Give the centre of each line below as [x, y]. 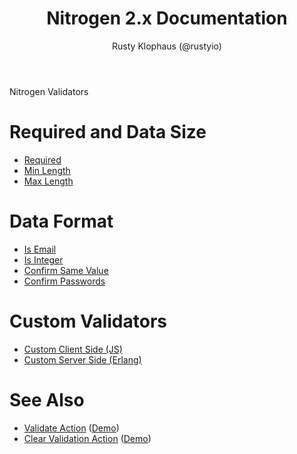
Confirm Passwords [64, 281]
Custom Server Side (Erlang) [82, 359]
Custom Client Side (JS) [73, 349]
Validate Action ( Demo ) [71, 428]
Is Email [40, 249]
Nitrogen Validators [49, 91]
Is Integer [43, 259]
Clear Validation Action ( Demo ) [87, 438]
